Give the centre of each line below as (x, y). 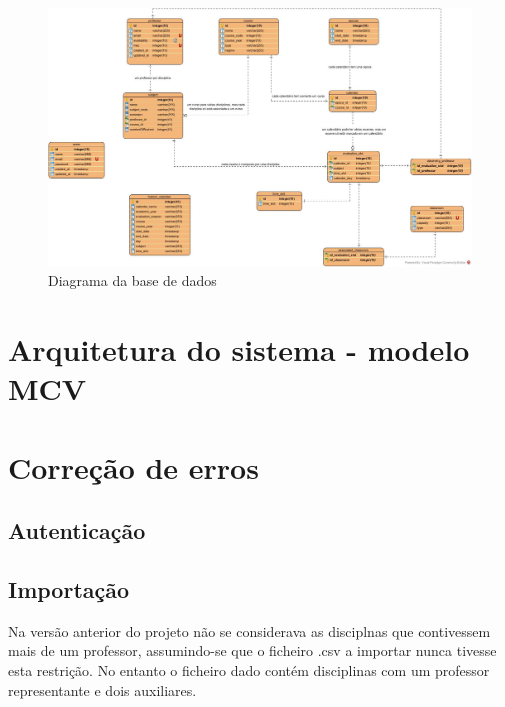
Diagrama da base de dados (132, 280)
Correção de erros (133, 466)
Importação (69, 589)
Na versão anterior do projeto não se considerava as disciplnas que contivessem (249, 630)
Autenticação (77, 530)
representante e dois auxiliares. (102, 689)
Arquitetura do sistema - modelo (239, 349)
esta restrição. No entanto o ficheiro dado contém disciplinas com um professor (249, 670)
